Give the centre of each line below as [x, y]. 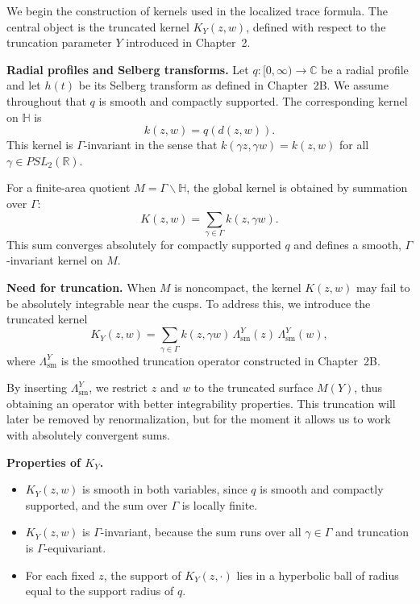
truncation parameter [59, 42]
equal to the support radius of [100, 591]
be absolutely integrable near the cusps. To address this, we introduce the [189, 303]
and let [24, 85]
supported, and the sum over [96, 504]
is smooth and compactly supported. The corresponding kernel [253, 100]
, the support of [142, 575]
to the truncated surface [254, 387]
